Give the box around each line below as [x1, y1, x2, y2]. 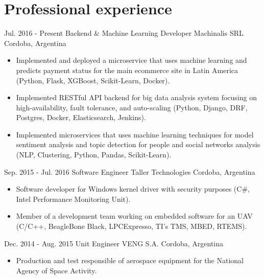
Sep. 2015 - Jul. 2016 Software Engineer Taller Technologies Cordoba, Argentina [4, 166, 255, 177]
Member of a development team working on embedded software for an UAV [16, 211, 253, 221]
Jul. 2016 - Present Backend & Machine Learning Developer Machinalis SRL [4, 28, 244, 38]
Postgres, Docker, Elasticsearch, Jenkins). [16, 112, 146, 123]
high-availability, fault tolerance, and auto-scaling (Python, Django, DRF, [16, 102, 248, 112]
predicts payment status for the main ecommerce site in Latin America [16, 64, 238, 75]
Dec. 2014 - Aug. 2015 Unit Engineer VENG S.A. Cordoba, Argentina [4, 238, 224, 248]
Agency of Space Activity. [16, 265, 97, 275]
